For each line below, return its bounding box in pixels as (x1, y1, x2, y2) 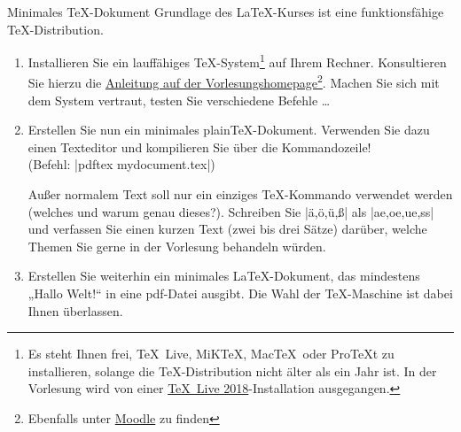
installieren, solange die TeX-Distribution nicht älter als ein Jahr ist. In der (27, 361, 437, 380)
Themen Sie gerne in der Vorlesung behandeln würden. (27, 236, 326, 255)
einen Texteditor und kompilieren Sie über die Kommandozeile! (27, 137, 371, 156)
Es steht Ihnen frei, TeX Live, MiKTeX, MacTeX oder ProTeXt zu (27, 344, 395, 363)
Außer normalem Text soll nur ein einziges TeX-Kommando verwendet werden (27, 185, 453, 204)
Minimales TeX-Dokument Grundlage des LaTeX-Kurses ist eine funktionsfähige (7, 3, 444, 20)
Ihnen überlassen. (27, 301, 123, 320)
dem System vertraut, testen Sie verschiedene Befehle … (27, 90, 331, 109)
